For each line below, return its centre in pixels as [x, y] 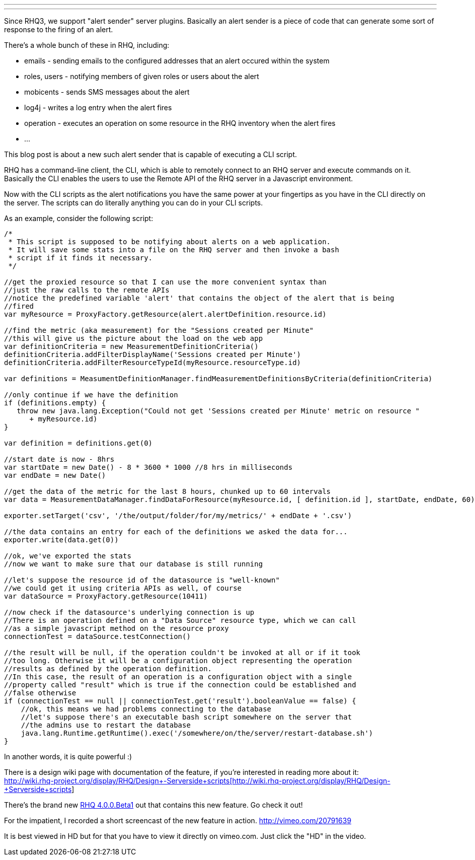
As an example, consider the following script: [79, 218]
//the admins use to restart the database [106, 725]
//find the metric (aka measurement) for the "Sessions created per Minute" [159, 330]
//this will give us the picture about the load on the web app [134, 338]
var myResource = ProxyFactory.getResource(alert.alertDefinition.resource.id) [165, 314]
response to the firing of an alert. [59, 29]
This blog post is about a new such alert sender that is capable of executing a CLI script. [151, 154]
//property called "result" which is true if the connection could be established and [180, 685]
